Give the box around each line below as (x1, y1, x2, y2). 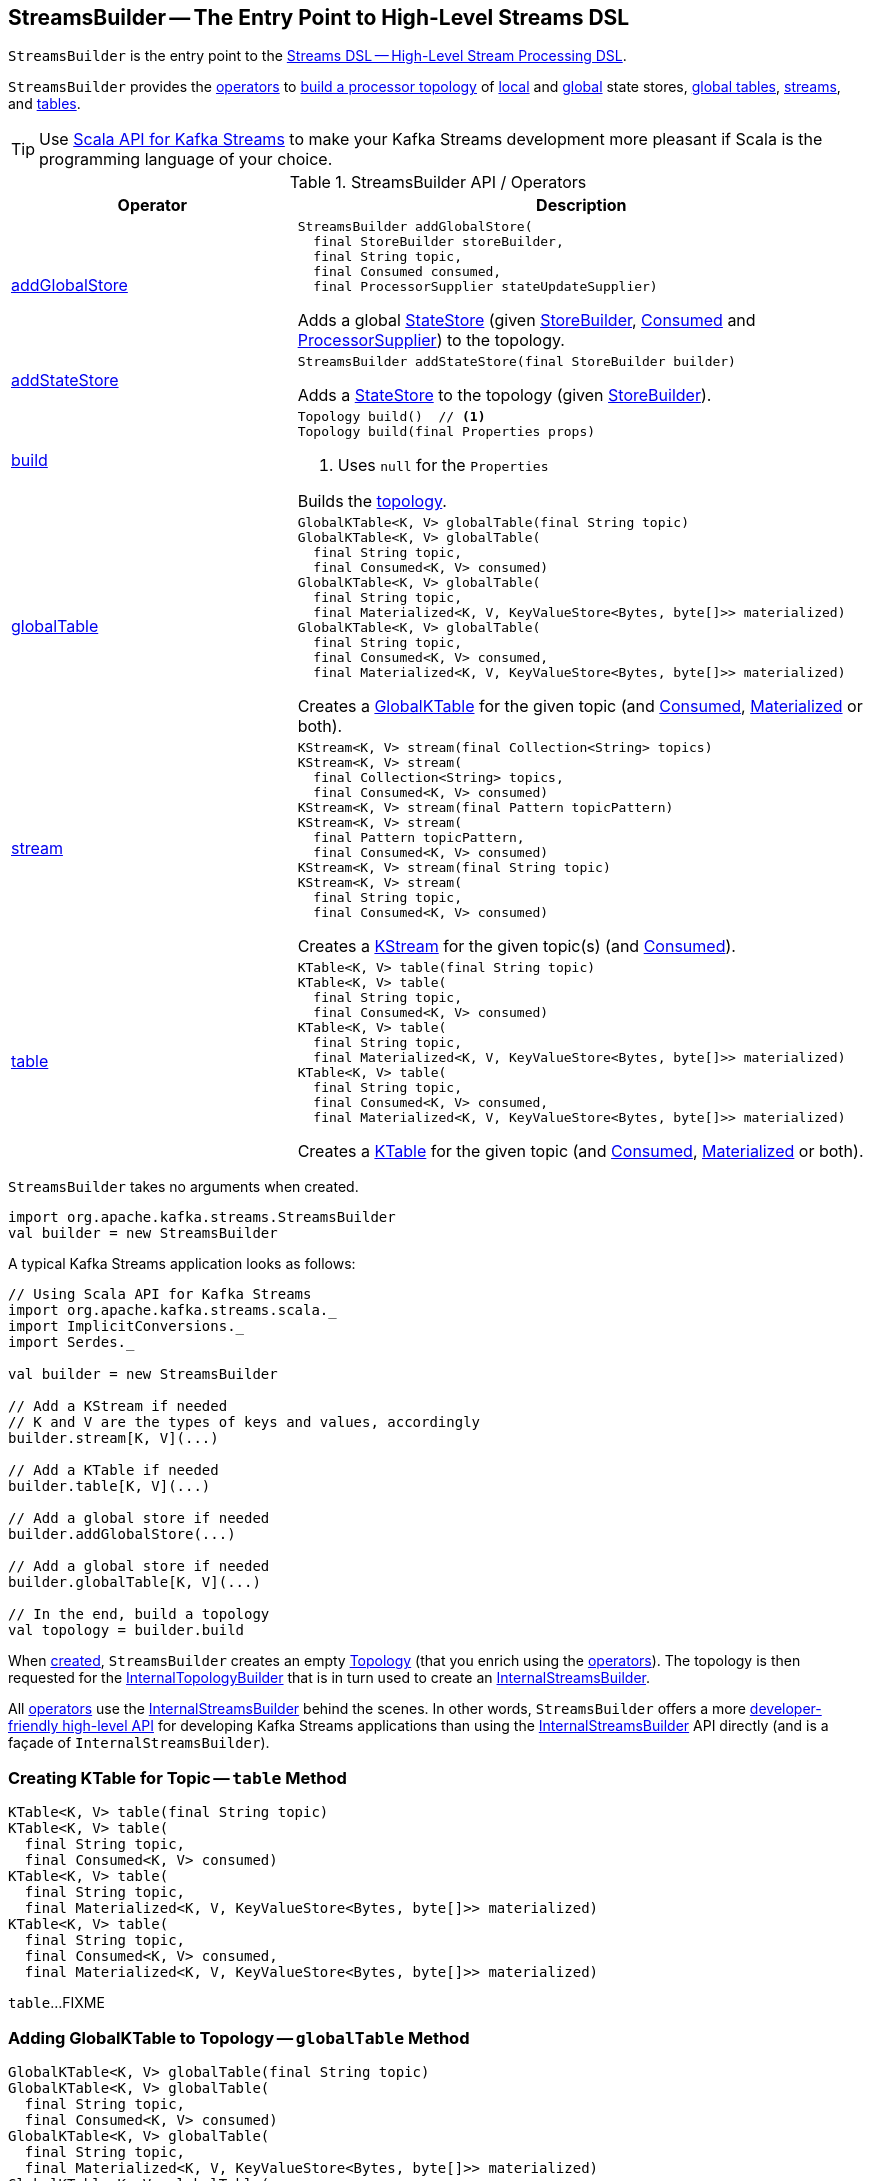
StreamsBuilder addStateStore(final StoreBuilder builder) (297, 354, 736, 370)
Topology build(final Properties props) (297, 424, 596, 440)
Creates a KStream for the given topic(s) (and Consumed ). (297, 936, 736, 957)
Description (536, 195, 627, 216)
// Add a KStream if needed (8, 1398, 228, 1415)
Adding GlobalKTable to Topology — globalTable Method (8, 2027, 470, 2048)
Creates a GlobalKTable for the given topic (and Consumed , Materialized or (297, 696, 863, 717)
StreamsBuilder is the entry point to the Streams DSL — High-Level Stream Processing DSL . (8, 47, 627, 65)
